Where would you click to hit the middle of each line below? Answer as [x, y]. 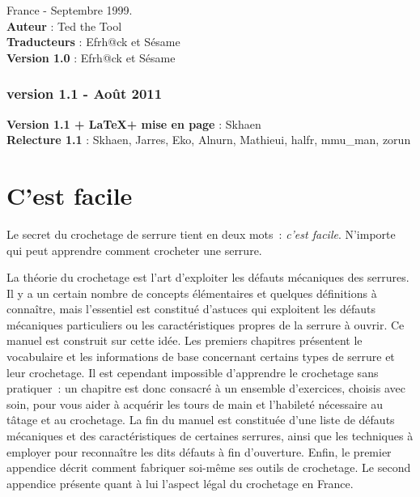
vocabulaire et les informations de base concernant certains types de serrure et [201, 357]
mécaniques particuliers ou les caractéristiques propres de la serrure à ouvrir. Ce [206, 324]
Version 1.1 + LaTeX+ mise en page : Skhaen [134, 123]
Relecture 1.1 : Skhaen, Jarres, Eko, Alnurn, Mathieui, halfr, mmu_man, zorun [209, 140]
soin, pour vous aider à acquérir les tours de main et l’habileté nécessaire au [195, 404]
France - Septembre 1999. [70, 10]
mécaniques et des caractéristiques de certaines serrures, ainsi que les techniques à [210, 436]
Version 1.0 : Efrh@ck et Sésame [91, 57]
